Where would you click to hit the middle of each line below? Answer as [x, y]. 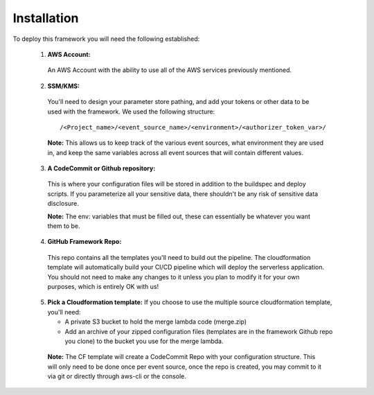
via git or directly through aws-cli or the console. [117, 376]
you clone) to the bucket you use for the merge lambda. [144, 341]
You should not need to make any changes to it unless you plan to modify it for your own [173, 276]
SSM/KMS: [63, 86]
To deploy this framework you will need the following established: [106, 39]
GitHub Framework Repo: [84, 242]
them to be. [64, 226]
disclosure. [63, 204]
